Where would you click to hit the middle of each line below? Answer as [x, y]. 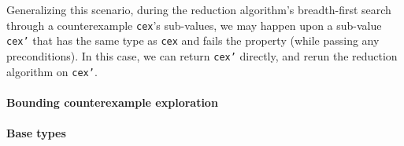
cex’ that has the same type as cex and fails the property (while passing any [193, 40]
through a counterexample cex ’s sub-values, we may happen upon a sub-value [194, 25]
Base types [36, 133]
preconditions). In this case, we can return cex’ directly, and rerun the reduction [202, 55]
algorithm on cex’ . [52, 71]
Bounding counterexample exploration [112, 102]
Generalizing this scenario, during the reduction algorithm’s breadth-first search [199, 9]
